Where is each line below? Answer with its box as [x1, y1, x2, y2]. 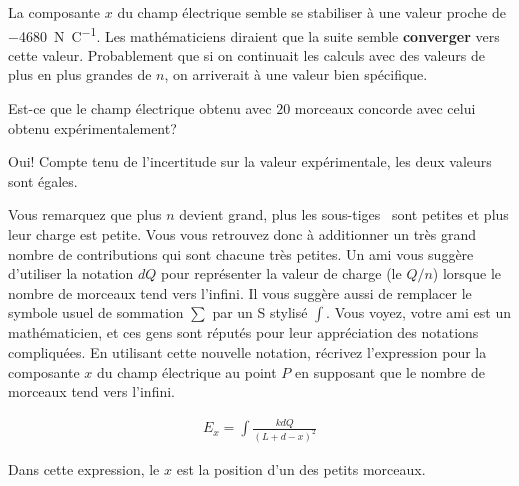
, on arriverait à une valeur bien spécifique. [164, 64, 428, 85]
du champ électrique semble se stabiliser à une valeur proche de [117, 2, 506, 22]
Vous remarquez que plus [8, 204, 162, 225]
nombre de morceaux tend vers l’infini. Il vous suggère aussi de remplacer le [8, 282, 472, 303]
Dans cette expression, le [8, 458, 160, 479]
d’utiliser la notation [8, 263, 134, 284]
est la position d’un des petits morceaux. [176, 458, 426, 479]
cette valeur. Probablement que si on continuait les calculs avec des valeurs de [8, 44, 486, 65]
